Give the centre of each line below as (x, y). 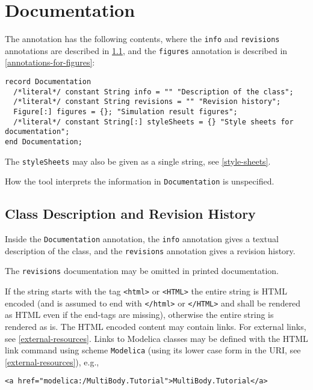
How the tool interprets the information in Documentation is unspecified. (140, 181)
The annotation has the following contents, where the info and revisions (142, 39)
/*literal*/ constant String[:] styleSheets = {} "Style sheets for (153, 122)
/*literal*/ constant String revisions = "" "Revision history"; (147, 102)
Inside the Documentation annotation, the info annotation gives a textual (142, 239)
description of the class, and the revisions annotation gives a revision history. (150, 250)
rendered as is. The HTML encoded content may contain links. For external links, (156, 327)
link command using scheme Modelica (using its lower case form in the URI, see (153, 350)
